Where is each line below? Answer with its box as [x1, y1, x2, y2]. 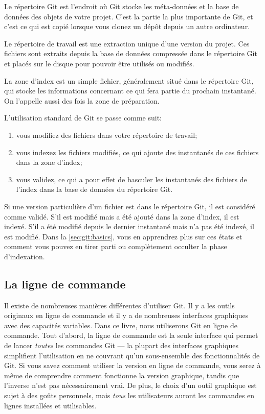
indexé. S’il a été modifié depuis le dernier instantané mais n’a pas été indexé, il [4, 221, 254, 232]
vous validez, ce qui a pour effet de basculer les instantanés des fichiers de [16, 174, 247, 184]
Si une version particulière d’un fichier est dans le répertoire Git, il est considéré [4, 201, 255, 211]
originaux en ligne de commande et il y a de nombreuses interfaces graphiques [4, 310, 249, 321]
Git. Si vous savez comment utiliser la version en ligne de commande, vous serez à [4, 360, 261, 371]
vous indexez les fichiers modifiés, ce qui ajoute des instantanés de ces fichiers [16, 147, 259, 157]
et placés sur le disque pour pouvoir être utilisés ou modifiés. [4, 58, 194, 68]
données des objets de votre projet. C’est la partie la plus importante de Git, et [4, 11, 253, 21]
